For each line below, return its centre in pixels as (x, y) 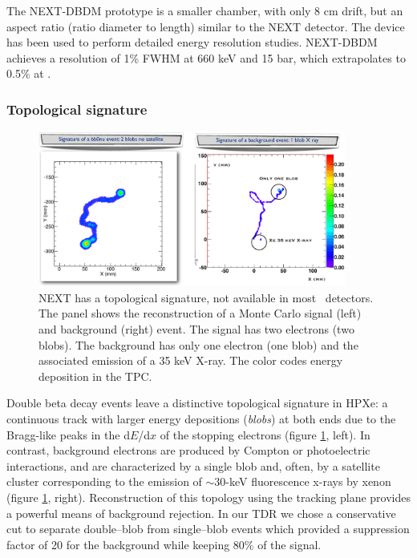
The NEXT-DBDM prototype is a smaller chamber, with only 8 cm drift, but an (205, 10)
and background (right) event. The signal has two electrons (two (196, 329)
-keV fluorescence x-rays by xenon (308, 481)
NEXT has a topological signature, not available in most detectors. (206, 297)
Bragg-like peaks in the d (68, 434)
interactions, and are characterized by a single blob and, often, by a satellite (193, 465)
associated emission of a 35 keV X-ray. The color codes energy (191, 360)
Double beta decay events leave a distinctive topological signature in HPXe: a (197, 403)
